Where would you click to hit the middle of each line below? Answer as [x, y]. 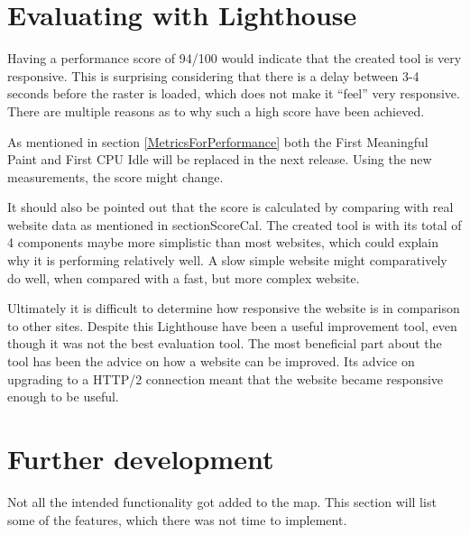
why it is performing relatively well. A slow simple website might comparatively [227, 260]
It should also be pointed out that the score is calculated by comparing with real [230, 207]
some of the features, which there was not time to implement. [177, 519]
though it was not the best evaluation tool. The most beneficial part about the [225, 343]
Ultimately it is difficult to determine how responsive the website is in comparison [234, 308]
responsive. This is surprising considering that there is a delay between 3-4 [213, 75]
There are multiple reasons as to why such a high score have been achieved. [216, 111]
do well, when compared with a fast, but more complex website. [184, 277]
